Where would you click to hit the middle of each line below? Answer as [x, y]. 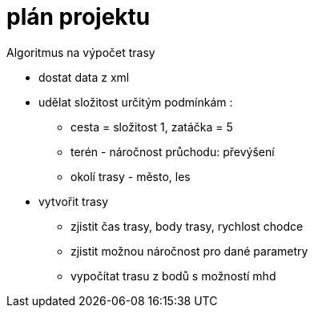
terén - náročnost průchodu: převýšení [173, 151]
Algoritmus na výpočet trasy [81, 52]
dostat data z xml [84, 77]
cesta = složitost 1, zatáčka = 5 [152, 127]
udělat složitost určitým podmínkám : [136, 102]
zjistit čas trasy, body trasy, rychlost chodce [187, 226]
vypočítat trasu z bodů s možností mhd [173, 276]
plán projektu [78, 17]
